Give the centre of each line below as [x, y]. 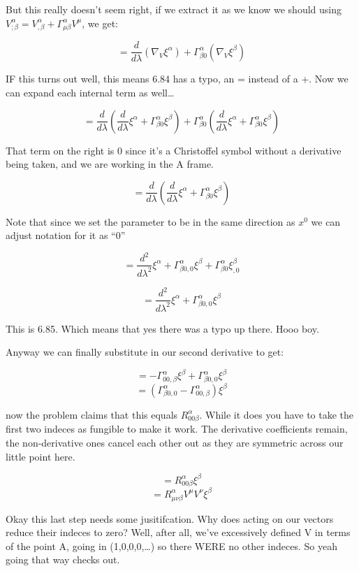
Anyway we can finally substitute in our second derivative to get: [145, 352]
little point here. [41, 456]
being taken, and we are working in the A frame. [110, 164]
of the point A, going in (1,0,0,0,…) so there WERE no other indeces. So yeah [171, 545]
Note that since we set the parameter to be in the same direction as [151, 221]
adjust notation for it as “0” [66, 235]
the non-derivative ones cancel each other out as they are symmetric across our [175, 443]
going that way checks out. [63, 559]
